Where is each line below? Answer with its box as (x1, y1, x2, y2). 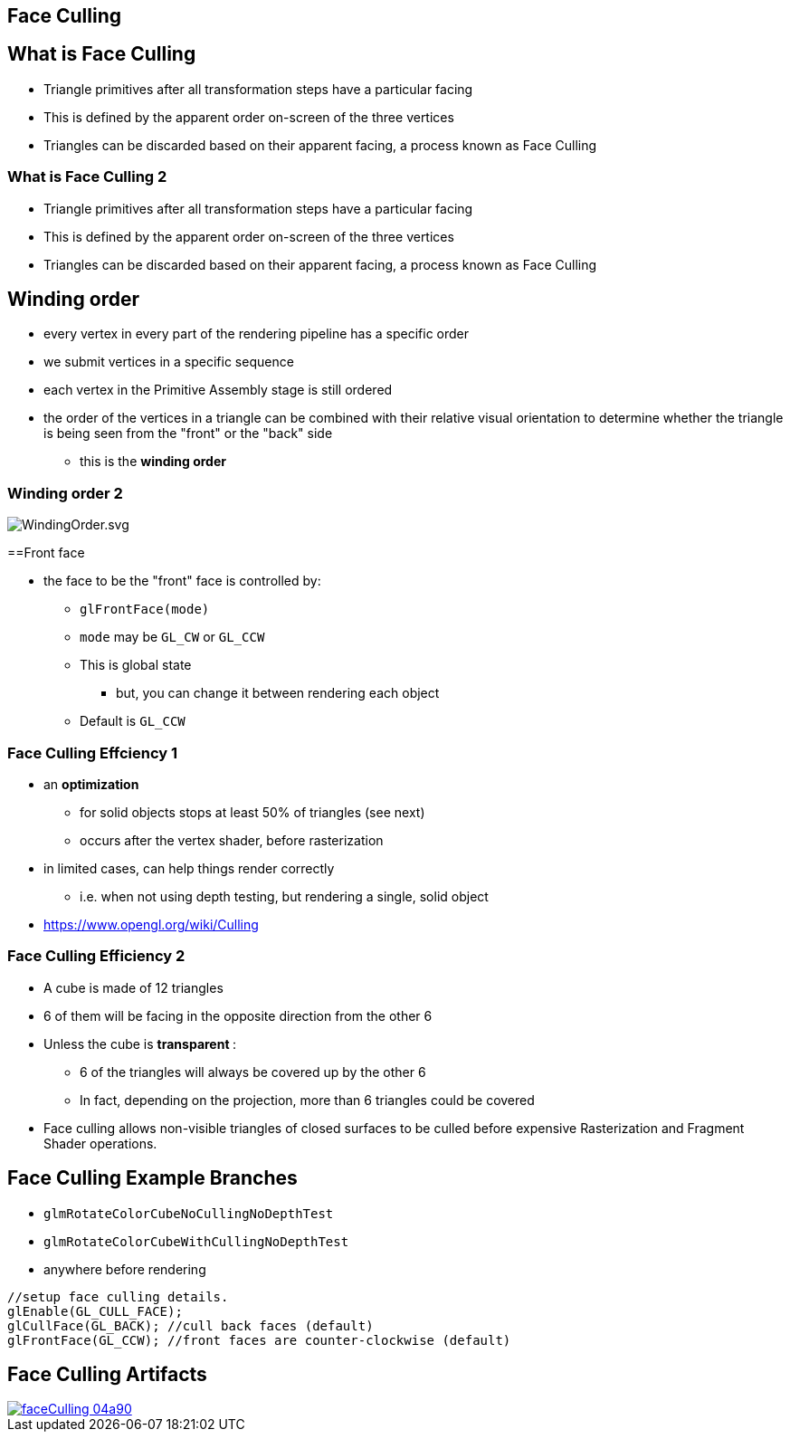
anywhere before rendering (43, 1261, 206, 1277)
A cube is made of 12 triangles (43, 979, 224, 996)
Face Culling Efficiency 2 (7, 947, 186, 966)
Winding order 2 (7, 483, 123, 502)
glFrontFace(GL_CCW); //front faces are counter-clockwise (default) (7, 1332, 511, 1348)
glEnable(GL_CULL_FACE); (7, 1303, 183, 1319)
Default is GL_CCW (80, 713, 186, 729)
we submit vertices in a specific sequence (43, 354, 294, 370)
